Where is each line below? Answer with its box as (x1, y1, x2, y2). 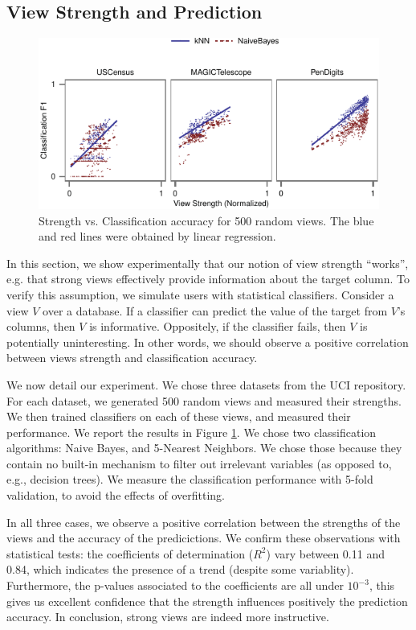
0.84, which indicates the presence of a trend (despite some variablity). (6, 561, 354, 578)
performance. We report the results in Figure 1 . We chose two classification (6, 423, 377, 440)
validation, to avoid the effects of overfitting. (6, 487, 225, 504)
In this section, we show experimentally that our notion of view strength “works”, (6, 254, 409, 271)
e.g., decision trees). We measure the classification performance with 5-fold (6, 471, 373, 488)
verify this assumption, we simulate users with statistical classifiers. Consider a (6, 286, 394, 303)
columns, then (6, 318, 75, 335)
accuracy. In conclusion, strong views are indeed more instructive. (6, 608, 329, 625)
